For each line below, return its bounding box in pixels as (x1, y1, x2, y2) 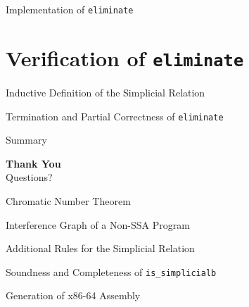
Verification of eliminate (6, 43, 244, 72)
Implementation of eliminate (6, 2, 134, 16)
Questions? (6, 170, 53, 184)
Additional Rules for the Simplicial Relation (6, 241, 195, 256)
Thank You (6, 156, 61, 170)
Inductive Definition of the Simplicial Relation (6, 84, 205, 99)
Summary (6, 132, 47, 147)
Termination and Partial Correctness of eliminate (6, 108, 224, 123)
